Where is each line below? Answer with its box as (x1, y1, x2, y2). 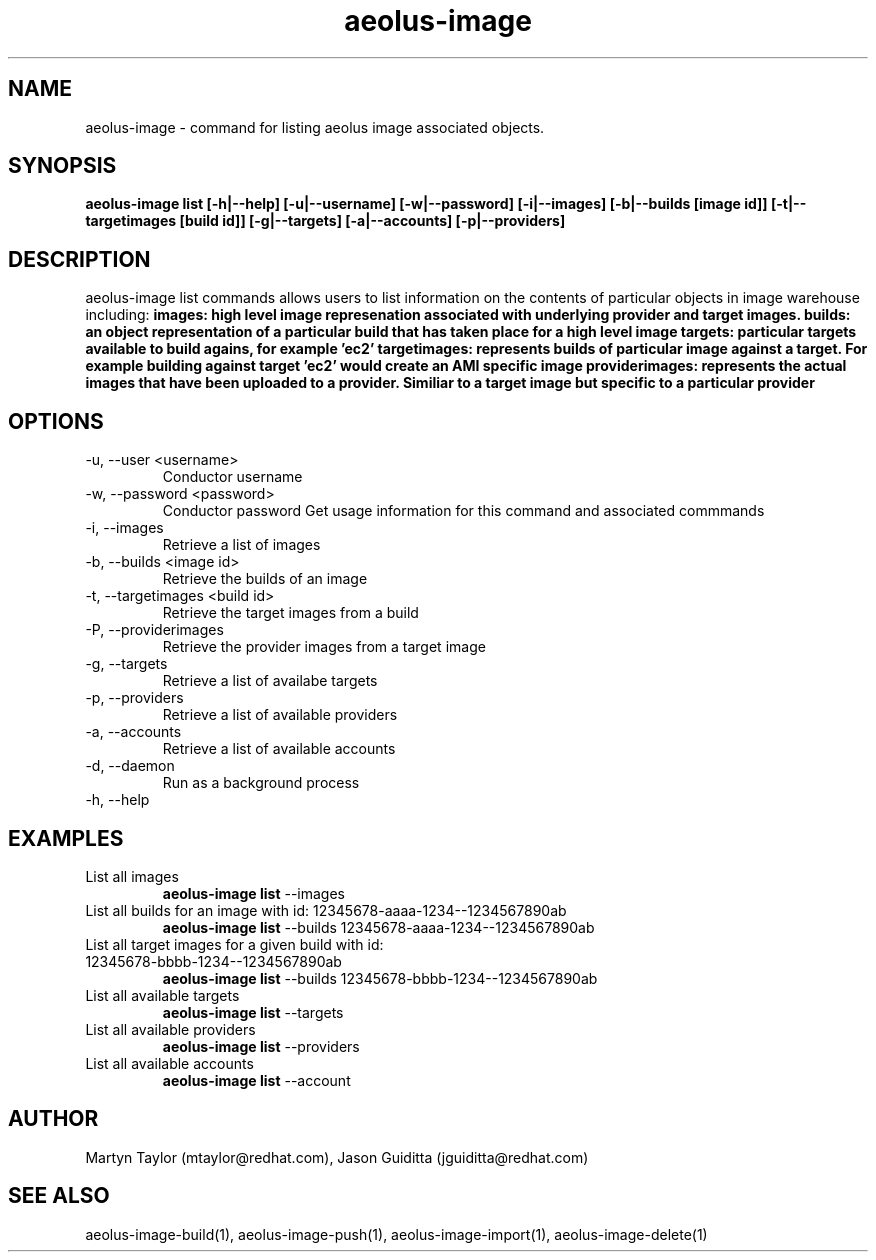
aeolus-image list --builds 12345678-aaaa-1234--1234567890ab (162, 918, 595, 936)
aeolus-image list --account (162, 1071, 351, 1089)
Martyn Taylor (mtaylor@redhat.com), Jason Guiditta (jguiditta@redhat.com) (85, 1148, 589, 1166)
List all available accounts (85, 1054, 254, 1072)
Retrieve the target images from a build (162, 604, 419, 622)
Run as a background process (162, 774, 360, 792)
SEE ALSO (8, 1183, 110, 1209)
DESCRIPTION (8, 246, 151, 272)
